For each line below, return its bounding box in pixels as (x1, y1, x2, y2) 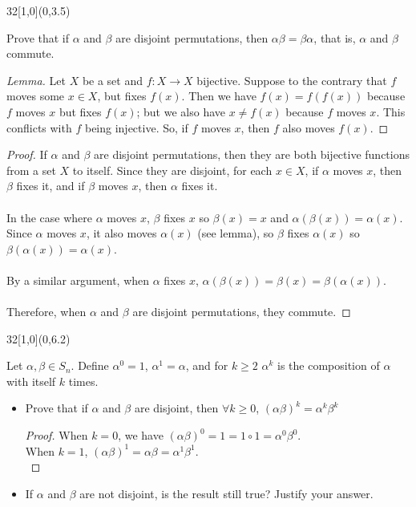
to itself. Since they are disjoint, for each (72, 161, 273, 178)
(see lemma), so (197, 225, 274, 241)
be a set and (82, 71, 143, 88)
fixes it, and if (16, 177, 85, 194)
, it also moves (86, 225, 157, 241)
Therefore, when (6, 303, 87, 320)
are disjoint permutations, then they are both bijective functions (94, 146, 410, 163)
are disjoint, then (134, 400, 219, 416)
